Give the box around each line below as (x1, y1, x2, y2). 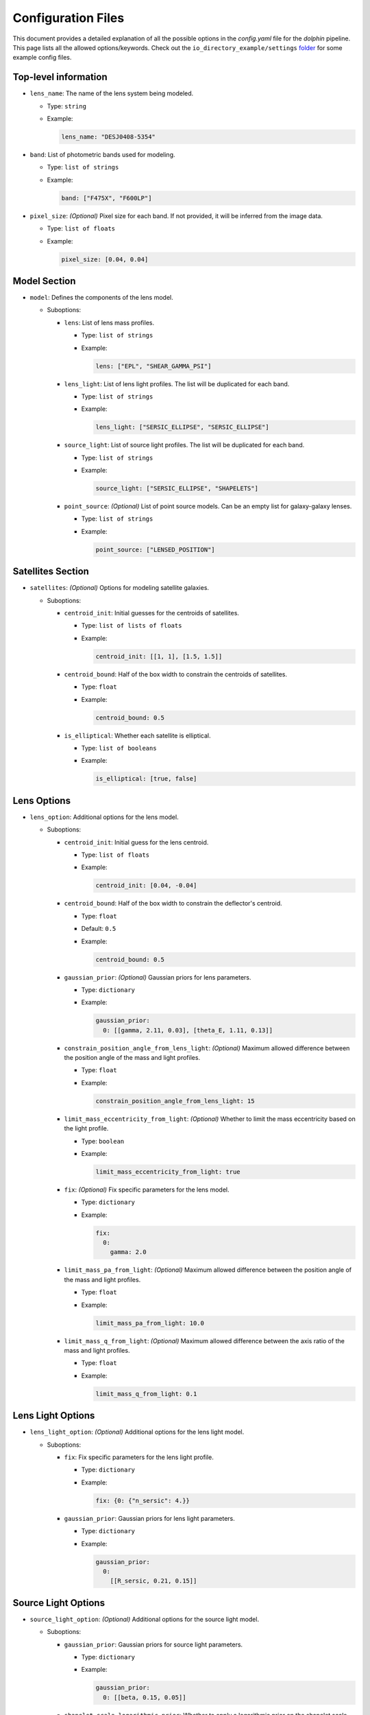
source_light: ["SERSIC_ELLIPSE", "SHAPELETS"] (95, 484, 258, 493)
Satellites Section (12, 566, 89, 578)
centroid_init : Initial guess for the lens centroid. (64, 838, 209, 847)
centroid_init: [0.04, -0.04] (95, 882, 197, 890)
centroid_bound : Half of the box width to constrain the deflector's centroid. (64, 899, 282, 908)
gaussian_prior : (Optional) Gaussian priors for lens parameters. (64, 973, 251, 981)
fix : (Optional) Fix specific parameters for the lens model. (64, 1185, 230, 1194)
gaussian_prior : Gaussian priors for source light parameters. (64, 1640, 243, 1648)
